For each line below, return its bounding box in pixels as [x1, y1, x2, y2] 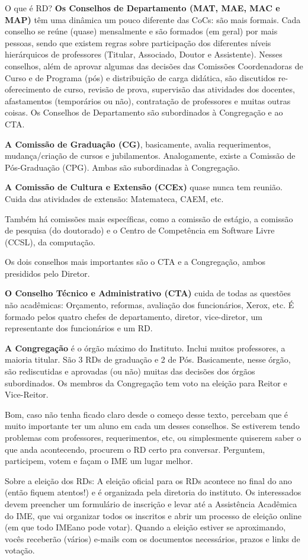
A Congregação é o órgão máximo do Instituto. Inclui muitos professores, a [5, 341, 285, 354]
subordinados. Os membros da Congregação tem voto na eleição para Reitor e [5, 376, 287, 389]
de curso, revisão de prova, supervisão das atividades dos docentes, [53, 83, 295, 95]
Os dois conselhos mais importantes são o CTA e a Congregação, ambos [5, 255, 266, 268]
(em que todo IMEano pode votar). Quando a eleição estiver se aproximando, [5, 521, 286, 533]
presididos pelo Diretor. [5, 267, 90, 279]
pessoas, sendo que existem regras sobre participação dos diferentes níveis [5, 36, 271, 49]
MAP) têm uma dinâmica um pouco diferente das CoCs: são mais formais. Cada [5, 13, 301, 25]
